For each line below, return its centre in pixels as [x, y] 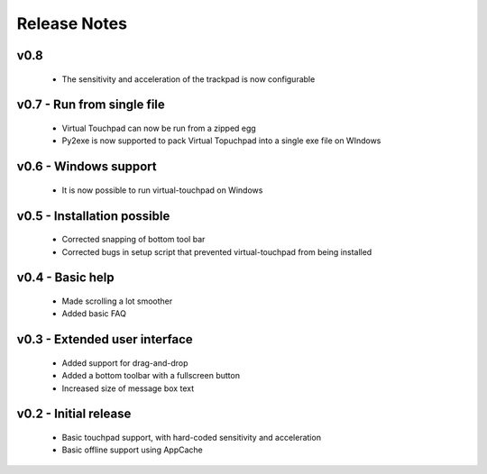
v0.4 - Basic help [65, 278]
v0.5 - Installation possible [93, 216]
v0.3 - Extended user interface [105, 339]
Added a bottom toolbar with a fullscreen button [151, 376]
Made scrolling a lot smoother [117, 301]
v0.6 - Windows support [87, 167]
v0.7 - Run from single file [91, 105]
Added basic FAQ [94, 314]
